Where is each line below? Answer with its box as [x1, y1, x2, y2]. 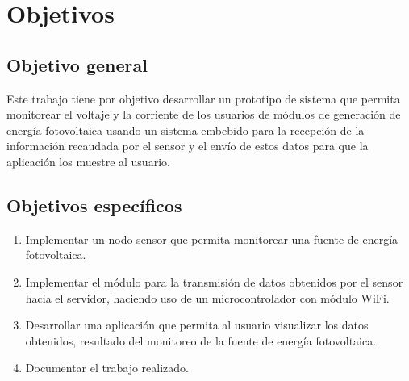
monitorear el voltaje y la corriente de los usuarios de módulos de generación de [6, 106, 401, 123]
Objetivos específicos [6, 192, 182, 217]
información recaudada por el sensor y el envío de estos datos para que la [6, 137, 369, 154]
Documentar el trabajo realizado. [25, 359, 189, 376]
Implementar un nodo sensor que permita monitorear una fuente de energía [25, 230, 399, 247]
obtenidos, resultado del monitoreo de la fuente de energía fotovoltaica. [25, 332, 377, 349]
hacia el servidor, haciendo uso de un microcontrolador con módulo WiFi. [25, 289, 390, 306]
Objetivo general [6, 52, 148, 77]
